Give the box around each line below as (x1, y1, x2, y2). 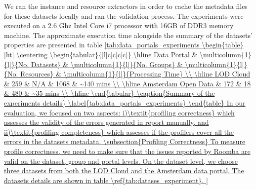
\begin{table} (202, 39, 244, 50)
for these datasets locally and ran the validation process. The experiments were (4, 10, 244, 21)
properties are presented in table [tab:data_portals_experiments (4, 39, 200, 50)
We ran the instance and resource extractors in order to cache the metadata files (4, 1, 248, 11)
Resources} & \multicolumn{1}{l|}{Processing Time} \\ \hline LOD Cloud (20, 69, 251, 79)
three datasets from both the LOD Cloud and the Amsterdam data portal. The (4, 165, 244, 176)
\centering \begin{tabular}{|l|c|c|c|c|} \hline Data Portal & (16, 49, 198, 59)
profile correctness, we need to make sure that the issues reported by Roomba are (4, 146, 251, 156)
